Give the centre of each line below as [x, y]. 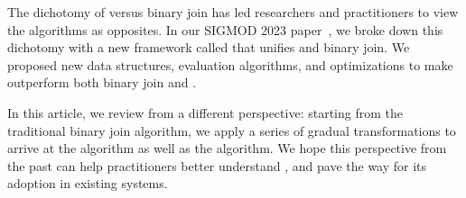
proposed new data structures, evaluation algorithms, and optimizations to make [230, 64]
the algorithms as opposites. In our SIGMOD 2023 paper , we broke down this [225, 29]
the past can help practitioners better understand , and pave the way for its [217, 165]
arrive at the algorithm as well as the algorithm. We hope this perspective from [227, 148]
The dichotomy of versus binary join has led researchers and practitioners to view [233, 12]
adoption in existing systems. [88, 183]
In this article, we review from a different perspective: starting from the [205, 112]
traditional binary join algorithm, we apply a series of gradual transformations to [232, 130]
